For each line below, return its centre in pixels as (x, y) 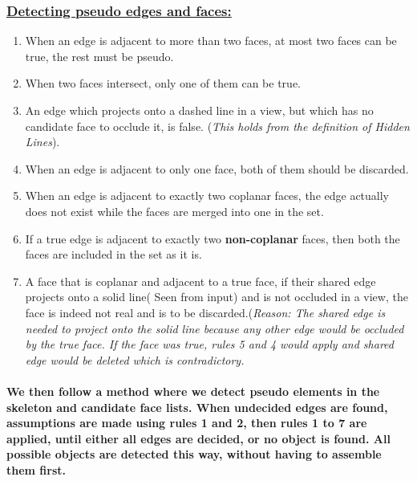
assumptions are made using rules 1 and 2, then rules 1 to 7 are (187, 423)
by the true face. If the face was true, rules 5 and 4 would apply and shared (209, 344)
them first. (36, 469)
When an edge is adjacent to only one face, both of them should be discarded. (217, 168)
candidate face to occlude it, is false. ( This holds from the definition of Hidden (217, 126)
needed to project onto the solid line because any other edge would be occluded (215, 328)
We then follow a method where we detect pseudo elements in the (193, 391)
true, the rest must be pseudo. (99, 56)
